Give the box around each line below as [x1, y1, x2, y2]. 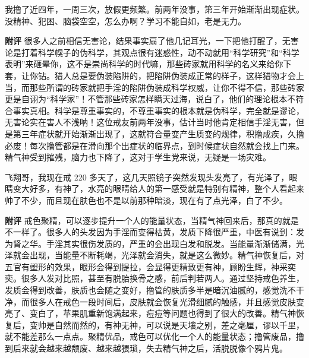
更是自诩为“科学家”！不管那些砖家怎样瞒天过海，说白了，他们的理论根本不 [5, 93, 296, 105]
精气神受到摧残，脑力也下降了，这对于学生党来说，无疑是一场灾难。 [5, 151, 271, 163]
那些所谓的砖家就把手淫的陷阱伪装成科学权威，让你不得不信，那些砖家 [29, 81, 304, 93]
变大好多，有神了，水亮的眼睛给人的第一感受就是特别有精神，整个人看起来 [12, 182, 304, 195]
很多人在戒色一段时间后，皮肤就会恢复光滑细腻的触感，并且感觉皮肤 [29, 295, 296, 308]
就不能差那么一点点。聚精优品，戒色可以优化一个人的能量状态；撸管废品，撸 [5, 330, 304, 343]
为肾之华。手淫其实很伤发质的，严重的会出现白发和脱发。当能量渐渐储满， [5, 237, 296, 249]
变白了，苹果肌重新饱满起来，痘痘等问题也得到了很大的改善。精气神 [29, 307, 296, 319]
